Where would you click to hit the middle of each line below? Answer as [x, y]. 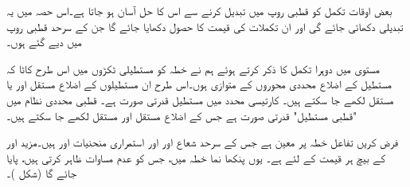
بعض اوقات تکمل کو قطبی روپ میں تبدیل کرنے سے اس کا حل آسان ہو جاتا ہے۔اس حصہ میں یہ [199, 10]
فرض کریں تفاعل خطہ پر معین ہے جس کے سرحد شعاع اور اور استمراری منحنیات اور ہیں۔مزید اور [203, 142]
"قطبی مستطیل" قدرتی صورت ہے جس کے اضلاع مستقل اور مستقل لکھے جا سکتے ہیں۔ [182, 115]
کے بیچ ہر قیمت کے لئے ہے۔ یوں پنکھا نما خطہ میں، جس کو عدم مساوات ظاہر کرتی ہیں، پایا [196, 157]
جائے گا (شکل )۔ [42, 173]
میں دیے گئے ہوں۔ [44, 42]
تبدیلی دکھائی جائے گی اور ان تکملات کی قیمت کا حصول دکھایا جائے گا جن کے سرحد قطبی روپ [205, 26]
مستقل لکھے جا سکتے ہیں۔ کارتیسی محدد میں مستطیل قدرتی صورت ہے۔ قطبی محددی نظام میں [200, 99]
